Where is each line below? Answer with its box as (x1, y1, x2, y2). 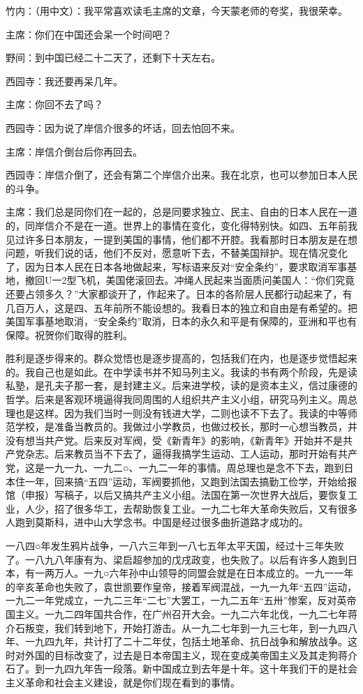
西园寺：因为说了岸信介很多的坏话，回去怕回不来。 (6, 120, 240, 135)
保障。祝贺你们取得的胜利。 (6, 327, 133, 342)
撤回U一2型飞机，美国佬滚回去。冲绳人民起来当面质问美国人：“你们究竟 (24, 273, 355, 287)
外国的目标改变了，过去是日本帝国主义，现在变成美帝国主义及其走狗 (24, 647, 338, 662)
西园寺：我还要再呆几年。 (6, 73, 123, 88)
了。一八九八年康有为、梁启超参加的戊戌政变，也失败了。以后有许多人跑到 (6, 552, 348, 566)
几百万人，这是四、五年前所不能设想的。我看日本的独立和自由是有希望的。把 (6, 300, 357, 315)
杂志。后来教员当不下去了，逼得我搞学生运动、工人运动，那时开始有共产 (24, 446, 357, 461)
